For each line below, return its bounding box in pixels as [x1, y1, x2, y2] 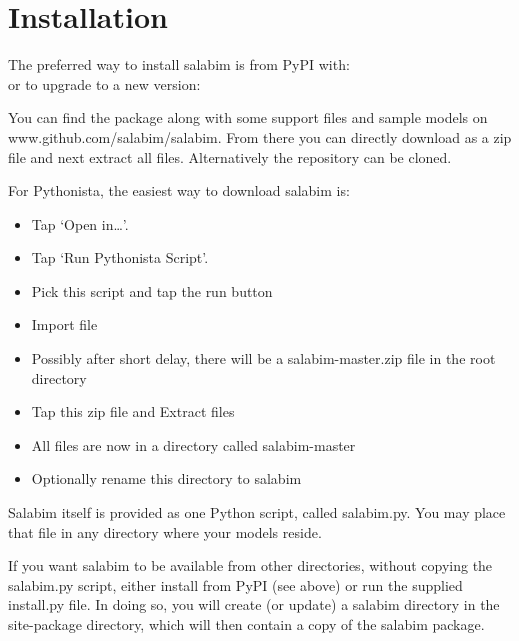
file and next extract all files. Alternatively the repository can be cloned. [8, 146, 452, 167]
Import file [31, 314, 98, 335]
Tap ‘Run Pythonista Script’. [31, 247, 209, 268]
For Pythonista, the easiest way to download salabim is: [8, 180, 350, 201]
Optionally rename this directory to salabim [31, 468, 302, 489]
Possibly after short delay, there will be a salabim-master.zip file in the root [31, 348, 496, 369]
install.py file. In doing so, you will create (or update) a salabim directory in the [8, 594, 500, 615]
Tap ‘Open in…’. [31, 213, 129, 234]
